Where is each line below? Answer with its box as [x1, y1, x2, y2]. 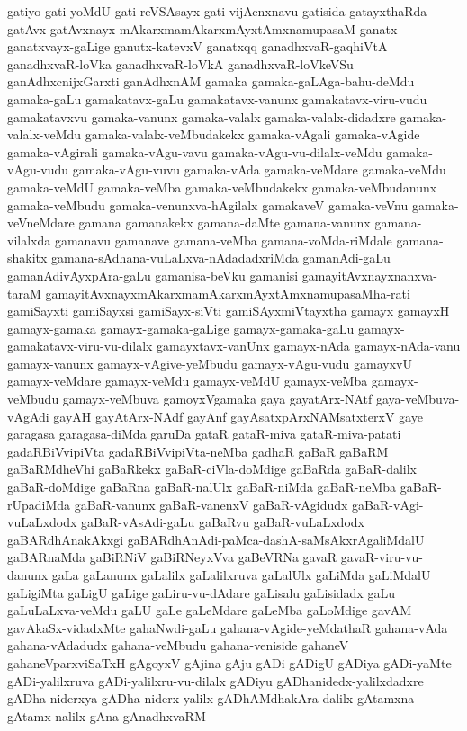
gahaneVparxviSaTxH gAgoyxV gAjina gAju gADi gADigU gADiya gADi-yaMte [7, 653, 452, 672]
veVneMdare [7, 213, 75, 232]
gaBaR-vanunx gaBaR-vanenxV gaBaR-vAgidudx [74, 495, 348, 513]
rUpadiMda [7, 495, 71, 513]
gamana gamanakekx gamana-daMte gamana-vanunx [78, 213, 371, 232]
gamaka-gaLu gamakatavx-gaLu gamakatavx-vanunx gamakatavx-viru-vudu [7, 89, 427, 108]
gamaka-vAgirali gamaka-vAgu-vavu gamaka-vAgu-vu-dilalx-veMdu [7, 142, 382, 161]
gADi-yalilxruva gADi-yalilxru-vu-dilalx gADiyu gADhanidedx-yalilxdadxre [7, 671, 424, 690]
